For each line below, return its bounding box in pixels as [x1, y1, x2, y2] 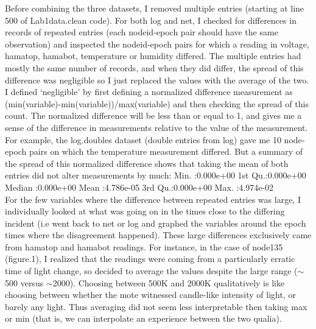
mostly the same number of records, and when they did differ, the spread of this [5, 61, 304, 74]
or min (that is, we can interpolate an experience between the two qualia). [5, 312, 282, 325]
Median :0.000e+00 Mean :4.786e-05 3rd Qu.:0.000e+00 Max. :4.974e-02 [5, 180, 274, 193]
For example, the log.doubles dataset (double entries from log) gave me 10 [5, 133, 281, 146]
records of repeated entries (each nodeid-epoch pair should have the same [5, 26, 278, 38]
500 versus [5, 276, 44, 289]
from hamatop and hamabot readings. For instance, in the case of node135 [5, 240, 283, 253]
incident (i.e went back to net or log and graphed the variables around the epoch [5, 216, 306, 229]
